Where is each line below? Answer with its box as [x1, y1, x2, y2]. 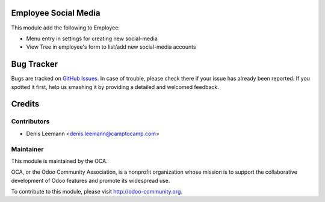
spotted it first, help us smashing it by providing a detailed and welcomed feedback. [11, 83, 219, 90]
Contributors [11, 117, 50, 126]
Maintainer [11, 145, 44, 153]
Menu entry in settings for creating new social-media [26, 35, 158, 42]
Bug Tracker [11, 59, 58, 69]
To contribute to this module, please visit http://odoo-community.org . [11, 188, 183, 195]
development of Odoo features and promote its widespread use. [11, 177, 170, 184]
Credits [11, 99, 40, 109]
